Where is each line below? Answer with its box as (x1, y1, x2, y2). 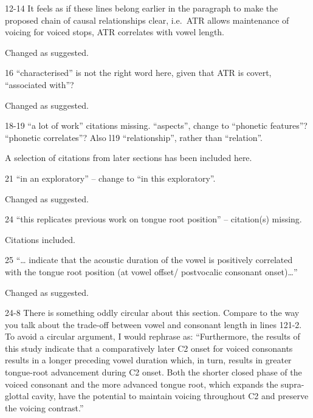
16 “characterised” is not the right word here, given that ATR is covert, (5, 66, 272, 79)
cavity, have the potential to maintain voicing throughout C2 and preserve (32, 389, 309, 402)
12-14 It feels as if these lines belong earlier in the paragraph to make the (5, 2, 278, 14)
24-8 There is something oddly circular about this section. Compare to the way (5, 306, 300, 319)
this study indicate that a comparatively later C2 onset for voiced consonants (5, 341, 293, 354)
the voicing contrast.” (5, 401, 84, 414)
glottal (5, 389, 29, 402)
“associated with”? (5, 78, 74, 91)
